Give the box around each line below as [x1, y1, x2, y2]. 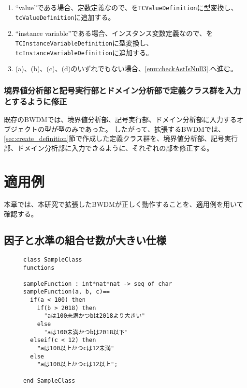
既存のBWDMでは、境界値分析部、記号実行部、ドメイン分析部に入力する [4, 114, 237, 124]
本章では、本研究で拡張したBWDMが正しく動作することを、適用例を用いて [4, 199, 244, 209]
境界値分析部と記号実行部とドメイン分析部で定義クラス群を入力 [4, 84, 241, 96]
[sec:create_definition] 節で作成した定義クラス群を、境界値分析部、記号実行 [4, 133, 238, 143]
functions [23, 264, 55, 271]
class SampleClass [23, 256, 82, 263]
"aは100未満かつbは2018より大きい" [44, 312, 145, 320]
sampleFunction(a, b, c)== [23, 288, 110, 295]
